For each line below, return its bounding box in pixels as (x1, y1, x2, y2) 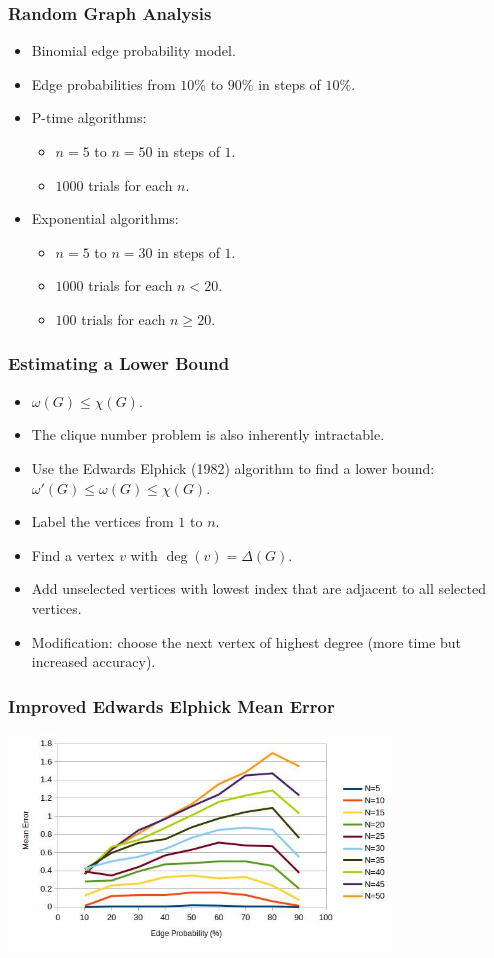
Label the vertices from (31, 511, 174, 532)
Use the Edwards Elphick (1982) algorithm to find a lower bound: (31, 457, 435, 478)
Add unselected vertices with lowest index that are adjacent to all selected (31, 578, 486, 599)
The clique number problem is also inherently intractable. (31, 424, 385, 445)
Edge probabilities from (31, 73, 176, 94)
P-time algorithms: (31, 107, 147, 128)
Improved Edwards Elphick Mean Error (8, 693, 335, 718)
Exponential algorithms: (31, 208, 179, 229)
